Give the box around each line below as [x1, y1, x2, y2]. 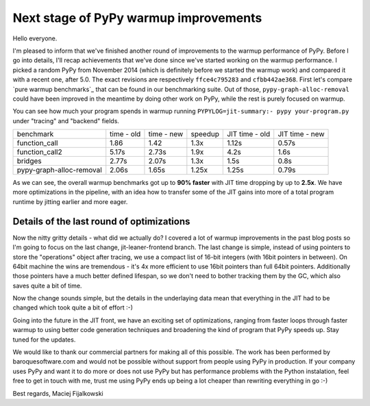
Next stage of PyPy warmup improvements [12, 10, 262, 25]
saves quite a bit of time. [12, 281, 82, 290]
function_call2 [16, 147, 62, 157]
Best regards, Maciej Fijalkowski [12, 389, 103, 397]
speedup [190, 129, 219, 139]
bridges [16, 156, 42, 166]
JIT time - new [277, 129, 325, 139]
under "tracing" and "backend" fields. [12, 116, 120, 125]
